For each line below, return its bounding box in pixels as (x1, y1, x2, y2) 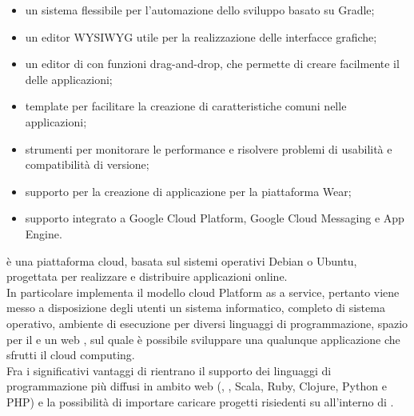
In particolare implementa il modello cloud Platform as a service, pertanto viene (6, 283, 400, 300)
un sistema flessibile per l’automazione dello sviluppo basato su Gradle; (25, 2, 375, 18)
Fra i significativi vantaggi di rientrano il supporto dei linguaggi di (6, 362, 332, 378)
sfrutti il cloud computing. (6, 346, 135, 363)
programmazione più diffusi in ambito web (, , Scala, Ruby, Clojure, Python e (6, 378, 387, 394)
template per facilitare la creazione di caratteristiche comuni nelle (25, 98, 347, 114)
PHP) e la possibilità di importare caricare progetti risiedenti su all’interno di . (6, 393, 394, 410)
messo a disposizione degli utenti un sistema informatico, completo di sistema (6, 299, 385, 316)
